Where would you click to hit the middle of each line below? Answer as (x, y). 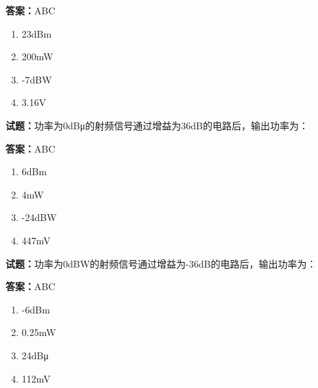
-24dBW (39, 217)
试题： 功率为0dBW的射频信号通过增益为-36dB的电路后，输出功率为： (161, 263)
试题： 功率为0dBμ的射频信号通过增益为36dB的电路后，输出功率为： (157, 125)
